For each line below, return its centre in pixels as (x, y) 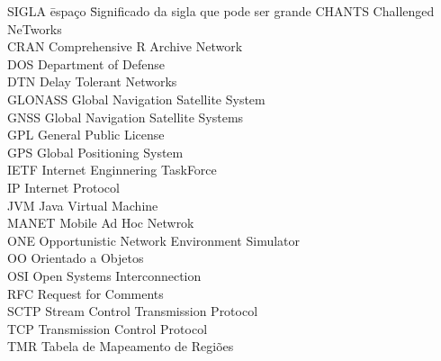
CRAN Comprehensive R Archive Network (125, 46)
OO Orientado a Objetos (76, 258)
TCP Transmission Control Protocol (108, 328)
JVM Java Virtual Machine (83, 205)
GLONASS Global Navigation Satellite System (136, 99)
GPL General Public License (86, 135)
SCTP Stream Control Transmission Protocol (133, 311)
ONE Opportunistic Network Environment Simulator (154, 240)
